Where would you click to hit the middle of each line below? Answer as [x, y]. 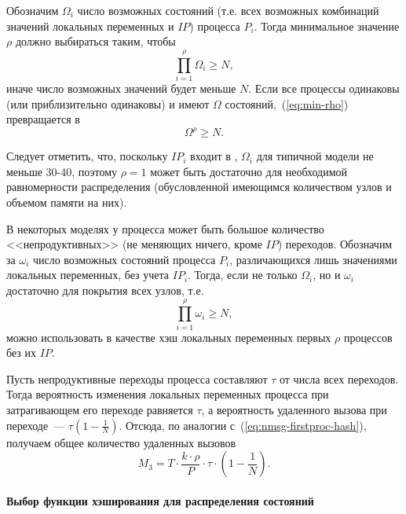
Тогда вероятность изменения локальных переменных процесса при [168, 394]
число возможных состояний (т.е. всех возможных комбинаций [228, 10]
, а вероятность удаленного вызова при [294, 410]
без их [22, 352]
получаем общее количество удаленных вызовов [121, 442]
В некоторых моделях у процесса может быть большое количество [165, 228]
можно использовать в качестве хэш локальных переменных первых [169, 337]
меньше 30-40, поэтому [62, 171]
